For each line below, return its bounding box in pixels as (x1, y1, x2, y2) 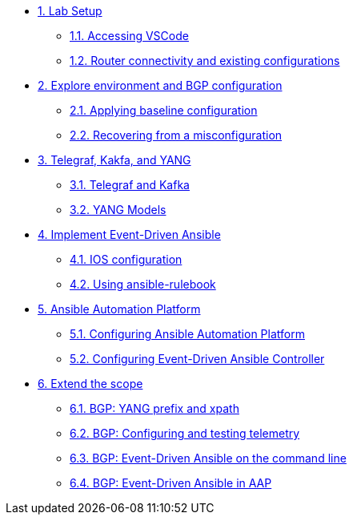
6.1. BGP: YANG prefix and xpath (70, 402, 239, 415)
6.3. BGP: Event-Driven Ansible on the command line (70, 451, 347, 465)
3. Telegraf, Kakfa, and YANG (38, 153, 191, 167)
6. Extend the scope (38, 377, 143, 390)
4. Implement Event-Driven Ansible (38, 228, 221, 241)
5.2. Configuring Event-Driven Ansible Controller (70, 352, 325, 366)
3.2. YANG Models (70, 203, 166, 216)
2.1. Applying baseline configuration (70, 103, 258, 117)
